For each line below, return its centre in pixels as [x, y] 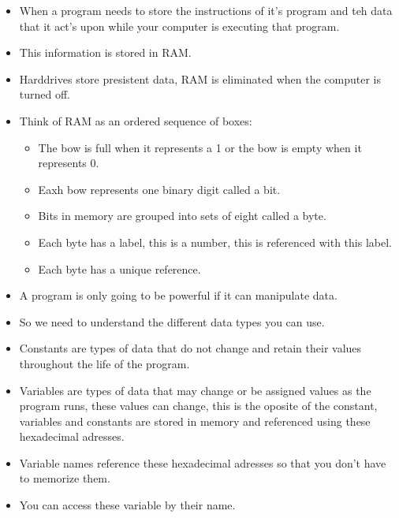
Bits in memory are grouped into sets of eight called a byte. [182, 216]
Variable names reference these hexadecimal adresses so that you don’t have [203, 462]
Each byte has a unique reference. [119, 268]
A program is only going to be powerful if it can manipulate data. [178, 295]
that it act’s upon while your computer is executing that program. [179, 26]
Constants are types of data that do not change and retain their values [190, 348]
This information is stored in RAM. [105, 52]
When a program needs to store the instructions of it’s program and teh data [206, 10]
